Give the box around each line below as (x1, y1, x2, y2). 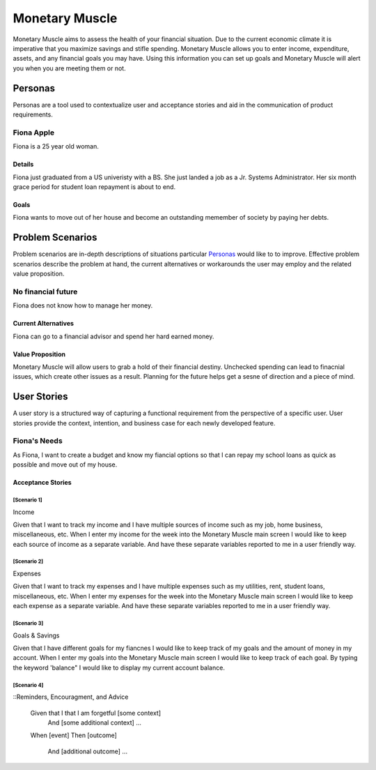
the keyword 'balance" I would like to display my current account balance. (13, 663, 226, 672)
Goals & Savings (13, 631, 60, 640)
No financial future (13, 287, 78, 296)
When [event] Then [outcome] (30, 731, 118, 739)
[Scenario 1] (13, 496, 42, 504)
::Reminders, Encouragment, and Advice (13, 693, 129, 701)
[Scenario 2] (13, 558, 44, 565)
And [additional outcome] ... (47, 747, 128, 755)
